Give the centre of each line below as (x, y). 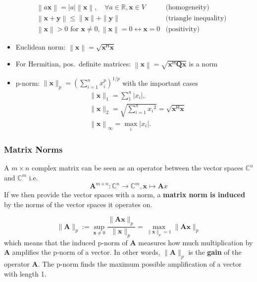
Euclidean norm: (41, 47)
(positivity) (183, 29)
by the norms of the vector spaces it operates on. (78, 204)
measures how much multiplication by (196, 242)
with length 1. (25, 273)
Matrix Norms (33, 149)
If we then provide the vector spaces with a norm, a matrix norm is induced (125, 195)
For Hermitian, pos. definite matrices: (73, 64)
